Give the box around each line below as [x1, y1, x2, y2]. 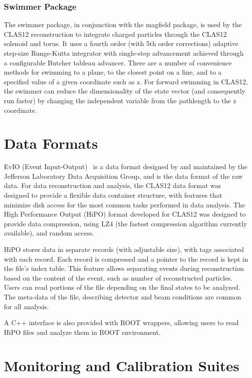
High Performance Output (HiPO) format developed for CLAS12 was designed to [4, 209, 246, 219]
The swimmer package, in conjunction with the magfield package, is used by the [4, 19, 242, 30]
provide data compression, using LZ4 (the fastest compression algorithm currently [4, 218, 247, 228]
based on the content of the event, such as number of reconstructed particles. [4, 272, 233, 283]
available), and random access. [4, 228, 94, 238]
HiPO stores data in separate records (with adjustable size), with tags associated [4, 244, 244, 254]
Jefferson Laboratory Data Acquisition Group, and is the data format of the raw [4, 171, 243, 181]
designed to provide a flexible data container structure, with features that [4, 190, 222, 200]
